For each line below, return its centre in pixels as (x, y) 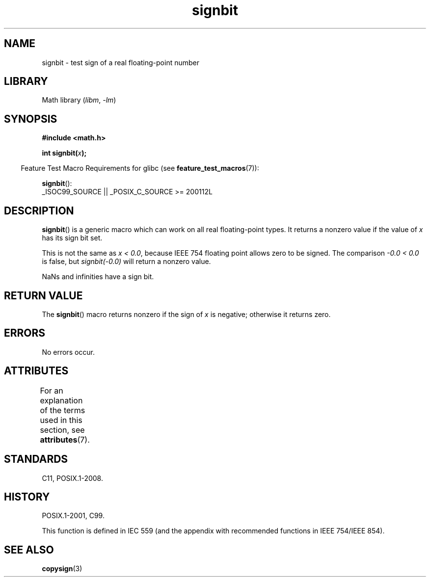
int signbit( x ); (64, 153)
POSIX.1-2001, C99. (73, 516)
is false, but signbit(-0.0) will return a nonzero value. (126, 262)
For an (52, 390)
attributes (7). (65, 439)
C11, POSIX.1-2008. (72, 478)
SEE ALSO (29, 550)
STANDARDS (36, 459)
